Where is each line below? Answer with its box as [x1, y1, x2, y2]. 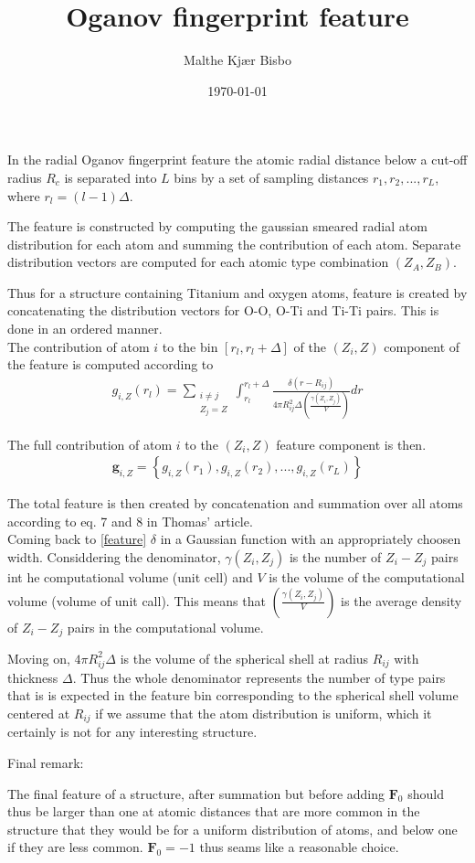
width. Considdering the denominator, [7, 547, 221, 566]
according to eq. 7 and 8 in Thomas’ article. [7, 511, 253, 530]
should [407, 783, 444, 803]
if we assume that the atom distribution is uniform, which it [95, 703, 432, 722]
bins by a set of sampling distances [174, 167, 369, 186]
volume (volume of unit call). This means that [7, 591, 266, 610]
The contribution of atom [7, 336, 150, 356]
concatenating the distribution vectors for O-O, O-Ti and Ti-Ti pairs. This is [7, 301, 439, 320]
